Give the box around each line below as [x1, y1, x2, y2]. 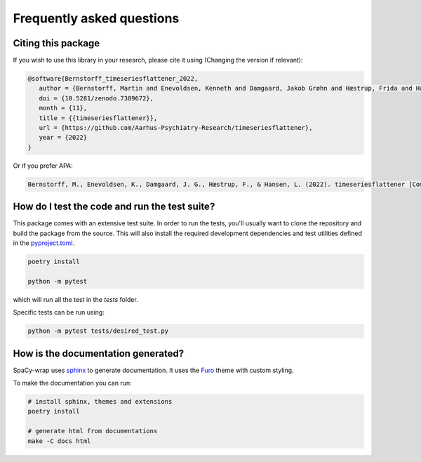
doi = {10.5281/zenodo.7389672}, [39, 94, 154, 102]
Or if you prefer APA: [13, 161, 73, 170]
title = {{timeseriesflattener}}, [39, 114, 158, 122]
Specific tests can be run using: [13, 308, 105, 317]
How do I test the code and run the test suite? [13, 201, 215, 213]
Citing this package [13, 37, 100, 49]
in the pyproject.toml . [13, 239, 75, 247]
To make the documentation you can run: [13, 379, 133, 388]
